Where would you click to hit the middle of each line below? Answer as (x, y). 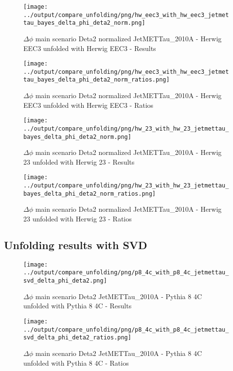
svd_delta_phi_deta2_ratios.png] (77, 338)
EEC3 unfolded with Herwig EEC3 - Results (90, 48)
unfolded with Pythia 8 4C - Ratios (76, 363)
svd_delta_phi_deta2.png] (65, 281)
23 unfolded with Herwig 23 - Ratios (78, 219)
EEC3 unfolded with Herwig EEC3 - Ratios (89, 105)
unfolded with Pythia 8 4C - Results (78, 306)
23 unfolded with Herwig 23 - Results (79, 161)
